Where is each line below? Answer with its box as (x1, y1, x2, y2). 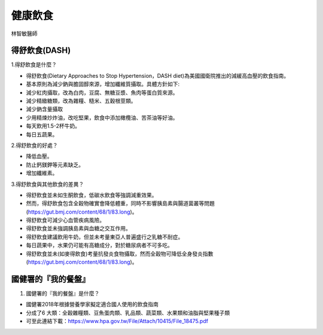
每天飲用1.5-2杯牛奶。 (26, 123, 81, 130)
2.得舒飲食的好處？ (11, 141, 58, 149)
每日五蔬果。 (26, 130, 58, 138)
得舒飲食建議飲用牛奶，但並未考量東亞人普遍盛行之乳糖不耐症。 (26, 233, 184, 240)
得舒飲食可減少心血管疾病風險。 (26, 217, 105, 224)
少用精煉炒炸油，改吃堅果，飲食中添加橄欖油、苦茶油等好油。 (26, 114, 178, 121)
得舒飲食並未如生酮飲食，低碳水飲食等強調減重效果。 (26, 191, 157, 199)
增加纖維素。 (26, 169, 58, 176)
